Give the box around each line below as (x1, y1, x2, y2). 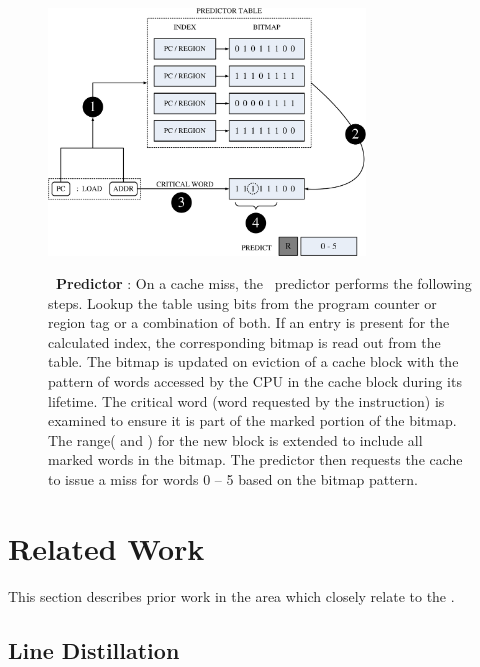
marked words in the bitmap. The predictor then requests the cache (48, 449, 463, 470)
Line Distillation (8, 634, 180, 665)
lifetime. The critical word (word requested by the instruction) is (48, 390, 445, 411)
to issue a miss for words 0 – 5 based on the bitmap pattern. (48, 469, 418, 490)
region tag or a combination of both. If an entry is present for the (48, 312, 450, 333)
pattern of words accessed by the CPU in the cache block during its (48, 371, 462, 392)
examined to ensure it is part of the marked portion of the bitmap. (48, 410, 457, 431)
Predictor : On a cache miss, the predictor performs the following (56, 273, 472, 294)
